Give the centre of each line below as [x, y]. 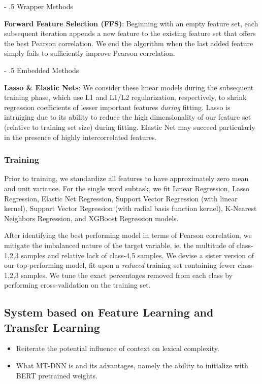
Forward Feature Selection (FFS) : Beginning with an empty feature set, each [131, 23]
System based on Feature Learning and [109, 312]
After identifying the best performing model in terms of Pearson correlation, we [128, 235]
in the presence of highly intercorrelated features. [80, 137]
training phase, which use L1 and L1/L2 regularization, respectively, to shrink [125, 97]
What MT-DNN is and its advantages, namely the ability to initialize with [132, 365]
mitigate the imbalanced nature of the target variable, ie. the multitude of [119, 245]
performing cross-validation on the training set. [77, 285]
